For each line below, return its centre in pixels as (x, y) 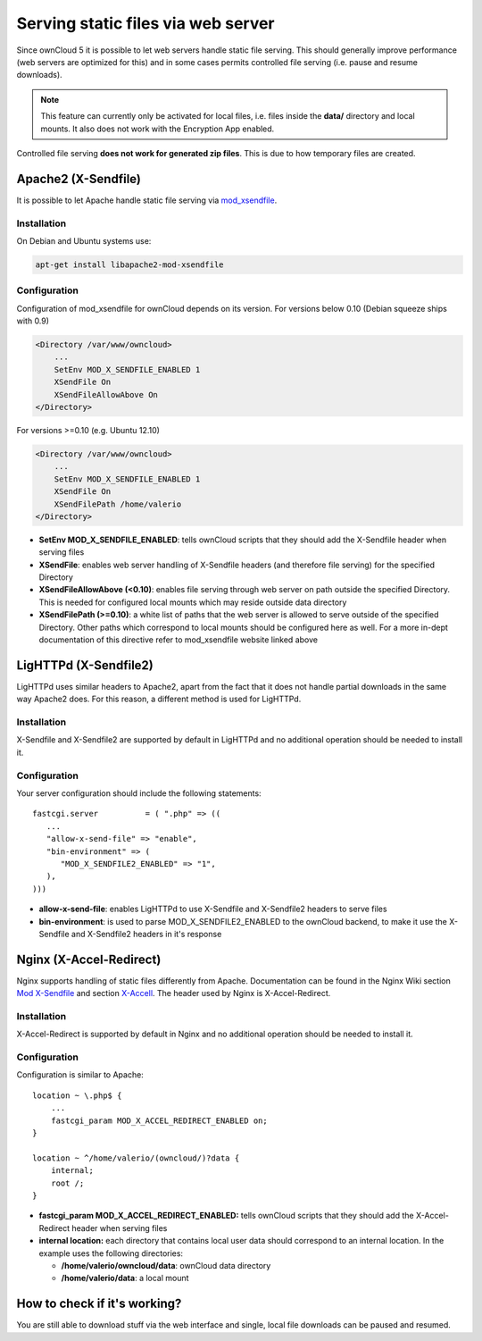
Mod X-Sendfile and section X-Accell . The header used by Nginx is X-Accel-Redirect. (174, 993)
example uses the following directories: (111, 1253)
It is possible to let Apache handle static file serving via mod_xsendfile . (147, 200)
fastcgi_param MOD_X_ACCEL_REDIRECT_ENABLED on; (159, 1120)
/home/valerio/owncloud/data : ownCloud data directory (166, 1265)
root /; (67, 1183)
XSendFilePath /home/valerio (118, 504)
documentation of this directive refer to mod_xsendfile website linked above (179, 640)
